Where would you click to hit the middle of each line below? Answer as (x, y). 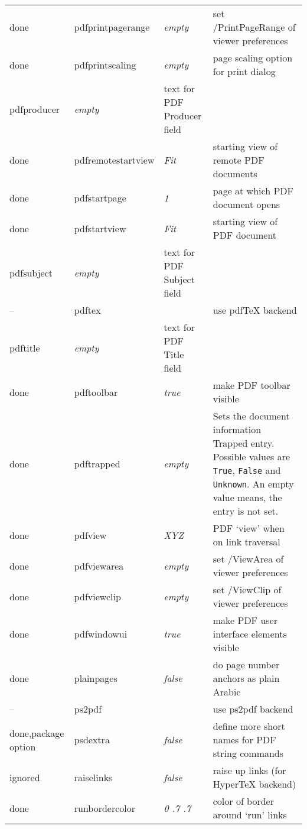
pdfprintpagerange (112, 27)
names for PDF (244, 739)
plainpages (96, 678)
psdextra (92, 739)
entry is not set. (246, 511)
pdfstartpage (100, 197)
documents (235, 173)
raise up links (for (249, 770)
